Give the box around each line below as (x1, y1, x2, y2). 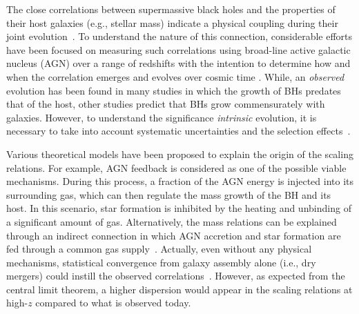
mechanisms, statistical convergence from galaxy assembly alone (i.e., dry (6, 255, 316, 269)
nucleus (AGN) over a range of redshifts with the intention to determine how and (6, 56, 351, 70)
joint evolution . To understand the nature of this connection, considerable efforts (6, 29, 353, 43)
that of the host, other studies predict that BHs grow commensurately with (6, 97, 325, 111)
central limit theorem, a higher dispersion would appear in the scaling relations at (6, 282, 353, 296)
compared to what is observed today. (35, 295, 191, 310)
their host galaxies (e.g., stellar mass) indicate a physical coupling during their (6, 15, 338, 30)
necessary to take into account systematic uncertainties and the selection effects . (6, 124, 351, 138)
